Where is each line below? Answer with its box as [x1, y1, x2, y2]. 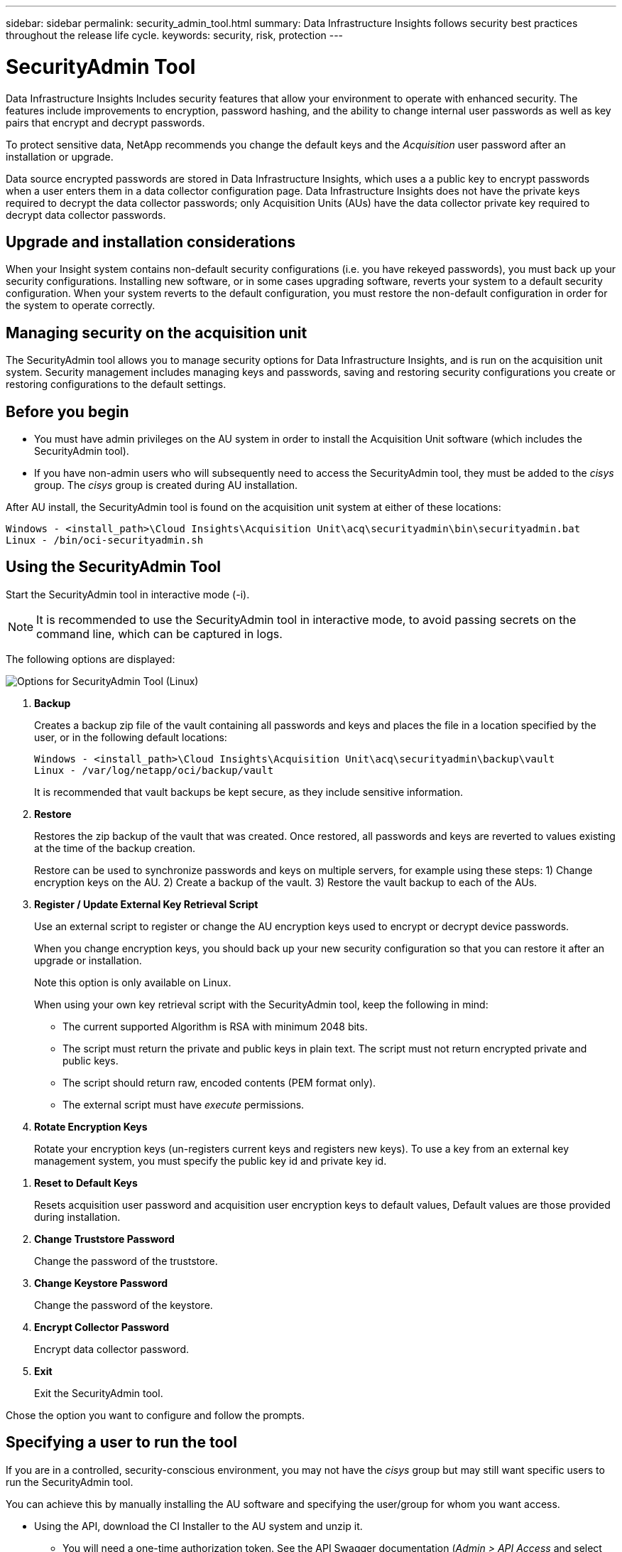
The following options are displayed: [6, 652, 175, 665]
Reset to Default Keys [34, 1176, 138, 1189]
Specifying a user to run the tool [6, 1433, 237, 1452]
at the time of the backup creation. [34, 841, 196, 854]
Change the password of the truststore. [34, 1254, 218, 1267]
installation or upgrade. [6, 150, 114, 163]
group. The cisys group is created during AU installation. [34, 479, 298, 492]
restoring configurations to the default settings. [6, 378, 227, 391]
